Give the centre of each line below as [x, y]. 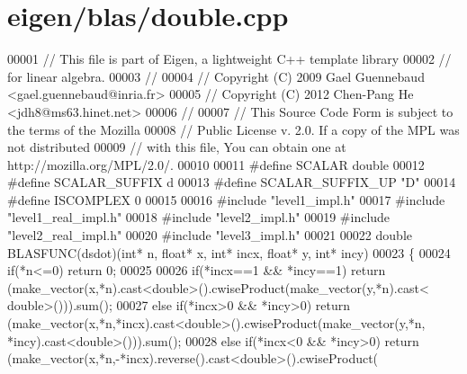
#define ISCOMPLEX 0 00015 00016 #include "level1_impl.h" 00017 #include [226, 199]
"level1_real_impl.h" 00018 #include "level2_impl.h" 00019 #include [199, 217]
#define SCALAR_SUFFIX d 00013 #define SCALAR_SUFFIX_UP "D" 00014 [232, 182]
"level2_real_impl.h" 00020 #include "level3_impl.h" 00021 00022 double [210, 235]
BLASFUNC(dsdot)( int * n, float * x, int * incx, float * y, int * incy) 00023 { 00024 [229, 252]
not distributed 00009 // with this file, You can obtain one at [177, 147]
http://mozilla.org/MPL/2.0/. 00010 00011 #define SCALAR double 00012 [216, 164]
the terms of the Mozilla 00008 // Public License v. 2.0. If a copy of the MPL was [233, 129]
